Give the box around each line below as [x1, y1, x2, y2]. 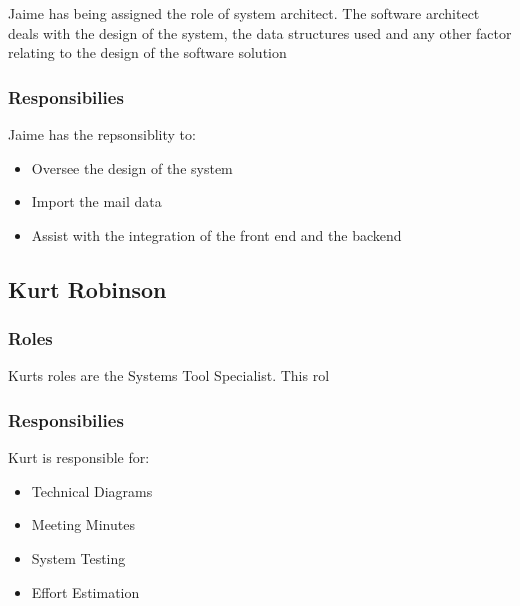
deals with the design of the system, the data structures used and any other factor [8, 22, 512, 43]
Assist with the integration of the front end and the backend [31, 224, 402, 245]
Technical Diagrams [31, 480, 153, 501]
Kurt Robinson [8, 273, 167, 304]
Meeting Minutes [31, 514, 135, 535]
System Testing [31, 547, 126, 568]
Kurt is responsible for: [8, 447, 150, 468]
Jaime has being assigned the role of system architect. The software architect [8, 3, 480, 23]
